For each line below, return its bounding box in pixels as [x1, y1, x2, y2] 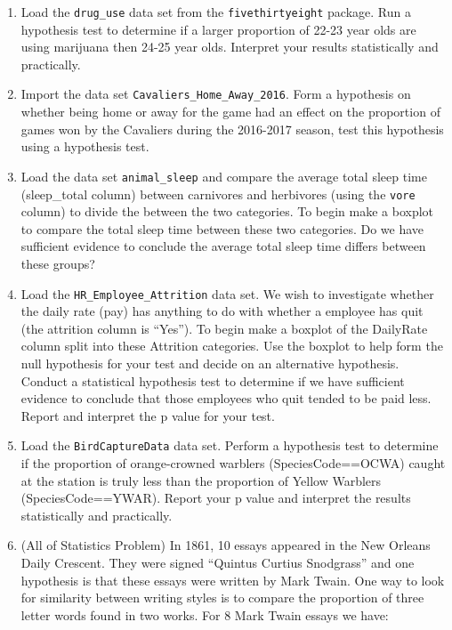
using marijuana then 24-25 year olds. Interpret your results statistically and [20, 37, 439, 56]
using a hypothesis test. [20, 137, 149, 156]
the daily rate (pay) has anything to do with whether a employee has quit [20, 302, 424, 320]
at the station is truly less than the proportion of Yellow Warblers [20, 471, 382, 489]
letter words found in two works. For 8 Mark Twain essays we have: [20, 605, 389, 624]
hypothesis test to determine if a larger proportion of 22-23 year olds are [20, 20, 416, 38]
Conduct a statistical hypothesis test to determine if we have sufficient [20, 371, 405, 390]
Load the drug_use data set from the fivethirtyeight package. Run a [20, 3, 411, 20]
